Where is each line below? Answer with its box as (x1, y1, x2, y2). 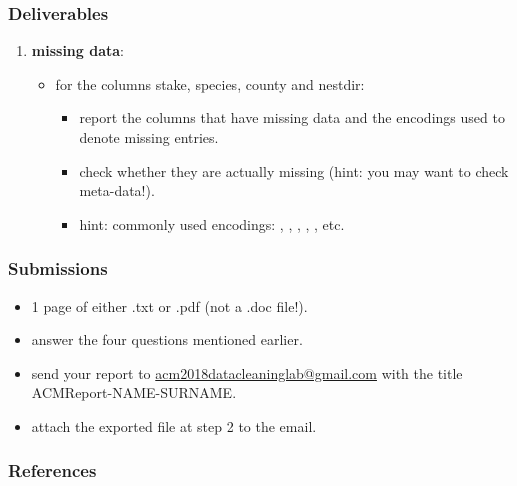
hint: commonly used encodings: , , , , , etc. (79, 213, 345, 234)
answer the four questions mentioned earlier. (31, 329, 303, 350)
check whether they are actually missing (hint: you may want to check (79, 160, 509, 181)
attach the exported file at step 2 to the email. (31, 415, 317, 436)
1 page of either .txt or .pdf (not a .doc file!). (31, 295, 308, 316)
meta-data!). (79, 180, 155, 201)
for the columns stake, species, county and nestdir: (55, 73, 365, 94)
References (8, 458, 97, 483)
